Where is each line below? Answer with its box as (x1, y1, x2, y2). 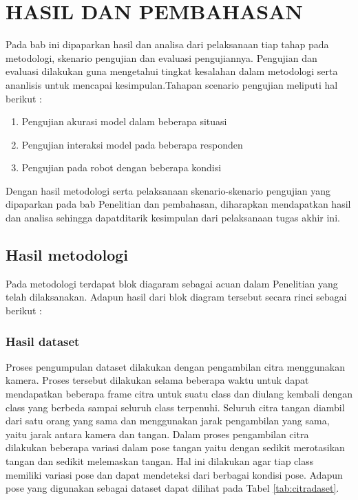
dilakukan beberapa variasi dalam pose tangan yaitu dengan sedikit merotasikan (6, 440, 345, 455)
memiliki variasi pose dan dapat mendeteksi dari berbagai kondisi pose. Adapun (6, 467, 343, 481)
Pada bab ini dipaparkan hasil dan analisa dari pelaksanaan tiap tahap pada (6, 37, 329, 52)
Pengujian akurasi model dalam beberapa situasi (21, 114, 227, 129)
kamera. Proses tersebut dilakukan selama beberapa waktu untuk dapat (6, 373, 309, 387)
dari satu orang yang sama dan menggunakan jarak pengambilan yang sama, (6, 413, 330, 428)
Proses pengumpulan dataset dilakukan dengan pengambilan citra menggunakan (6, 359, 345, 373)
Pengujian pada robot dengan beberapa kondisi (21, 160, 222, 175)
